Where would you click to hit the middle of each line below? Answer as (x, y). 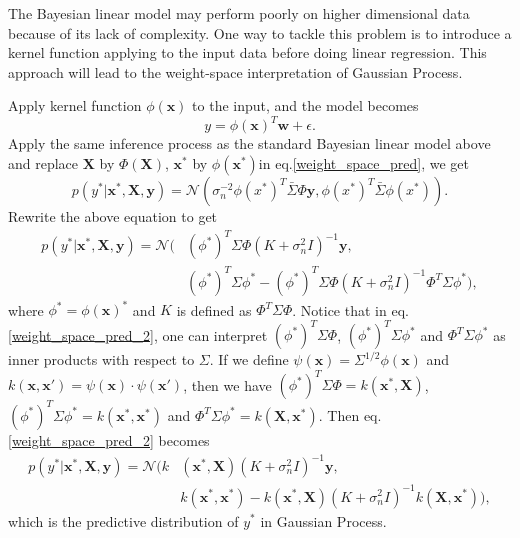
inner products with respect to (101, 359)
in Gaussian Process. (323, 520)
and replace (43, 163)
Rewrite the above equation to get (113, 216)
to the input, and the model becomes (305, 105)
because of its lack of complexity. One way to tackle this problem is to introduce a (260, 32)
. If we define (249, 359)
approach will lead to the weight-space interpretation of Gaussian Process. (235, 71)
